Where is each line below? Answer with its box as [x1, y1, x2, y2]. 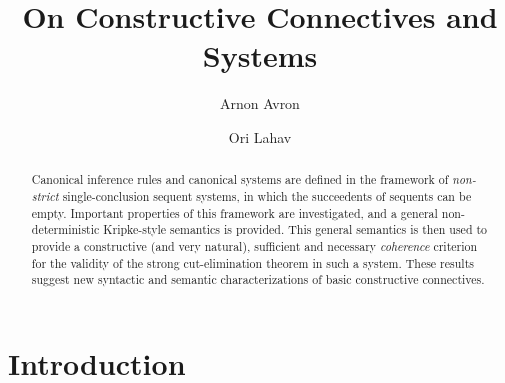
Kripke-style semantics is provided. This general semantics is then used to [103, 221, 488, 238]
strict [31, 187, 59, 204]
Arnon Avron [220, 93, 300, 114]
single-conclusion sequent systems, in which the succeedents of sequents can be [62, 187, 472, 204]
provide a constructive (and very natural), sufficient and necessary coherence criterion [31, 237, 478, 254]
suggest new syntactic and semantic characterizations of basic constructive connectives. [31, 271, 485, 288]
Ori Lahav [228, 126, 292, 147]
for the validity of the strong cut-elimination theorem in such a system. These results [31, 254, 474, 271]
